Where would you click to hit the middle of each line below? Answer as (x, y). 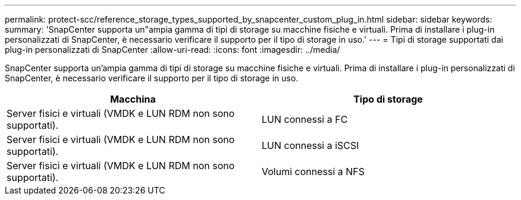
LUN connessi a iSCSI (310, 145)
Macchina (133, 99)
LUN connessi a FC (305, 119)
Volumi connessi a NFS (313, 172)
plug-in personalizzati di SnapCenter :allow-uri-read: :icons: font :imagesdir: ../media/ (172, 50)
